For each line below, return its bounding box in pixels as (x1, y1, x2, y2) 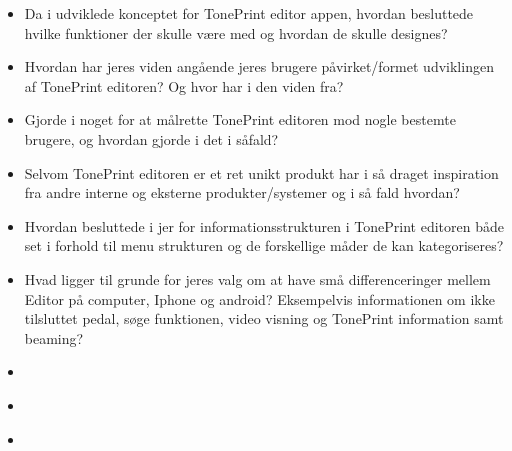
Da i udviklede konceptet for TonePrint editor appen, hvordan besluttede (24, 3, 474, 23)
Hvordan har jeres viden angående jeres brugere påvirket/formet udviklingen (24, 56, 494, 77)
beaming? (24, 327, 84, 348)
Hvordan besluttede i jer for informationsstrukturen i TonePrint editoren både (24, 215, 504, 236)
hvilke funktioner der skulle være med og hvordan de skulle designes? (24, 22, 448, 43)
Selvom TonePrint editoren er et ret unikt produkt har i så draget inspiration (24, 162, 499, 183)
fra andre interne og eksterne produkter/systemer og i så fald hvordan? (24, 182, 460, 203)
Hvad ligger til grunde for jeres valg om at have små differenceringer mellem (24, 268, 491, 289)
